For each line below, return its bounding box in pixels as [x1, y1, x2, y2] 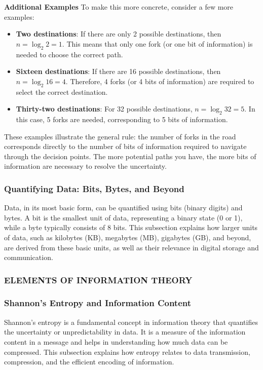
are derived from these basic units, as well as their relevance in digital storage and [4, 242, 259, 252]
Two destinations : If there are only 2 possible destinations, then [16, 28, 221, 39]
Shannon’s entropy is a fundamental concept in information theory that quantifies [4, 316, 258, 327]
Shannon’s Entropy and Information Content [4, 297, 192, 309]
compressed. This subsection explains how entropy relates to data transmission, [4, 346, 250, 357]
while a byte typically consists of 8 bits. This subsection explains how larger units [4, 222, 258, 233]
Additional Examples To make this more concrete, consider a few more [4, 2, 234, 12]
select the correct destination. [16, 86, 108, 97]
